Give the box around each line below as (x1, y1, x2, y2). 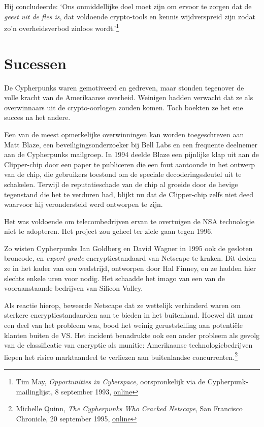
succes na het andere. (4, 112, 71, 123)
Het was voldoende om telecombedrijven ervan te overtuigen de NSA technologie (4, 216, 254, 226)
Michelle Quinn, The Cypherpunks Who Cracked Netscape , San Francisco (16, 403, 243, 414)
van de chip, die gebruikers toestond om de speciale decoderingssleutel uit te (4, 169, 242, 179)
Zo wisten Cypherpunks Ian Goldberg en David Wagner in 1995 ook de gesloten (4, 242, 253, 253)
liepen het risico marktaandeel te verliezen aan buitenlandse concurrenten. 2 (4, 350, 238, 362)
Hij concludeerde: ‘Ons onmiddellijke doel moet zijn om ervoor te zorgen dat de (4, 1, 252, 11)
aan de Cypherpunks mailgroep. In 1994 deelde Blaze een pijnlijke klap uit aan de (4, 149, 259, 160)
